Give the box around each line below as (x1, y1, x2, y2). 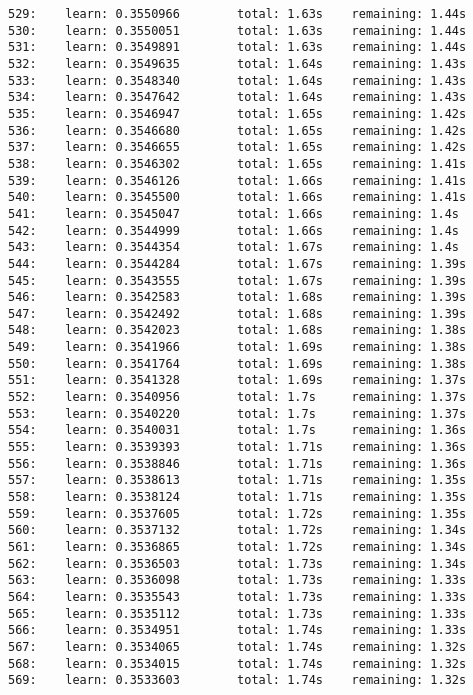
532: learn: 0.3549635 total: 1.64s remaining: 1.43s (8, 56, 467, 71)
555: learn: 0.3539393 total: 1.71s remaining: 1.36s (8, 440, 467, 455)
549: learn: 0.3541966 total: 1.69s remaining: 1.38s (8, 340, 467, 355)
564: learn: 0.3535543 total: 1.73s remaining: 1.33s (8, 589, 467, 604)
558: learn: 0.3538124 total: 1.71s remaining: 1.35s (8, 490, 467, 505)
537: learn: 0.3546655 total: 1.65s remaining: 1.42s (8, 140, 467, 155)
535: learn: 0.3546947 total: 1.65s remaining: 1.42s (8, 106, 467, 121)
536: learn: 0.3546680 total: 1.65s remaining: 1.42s (8, 123, 467, 138)
